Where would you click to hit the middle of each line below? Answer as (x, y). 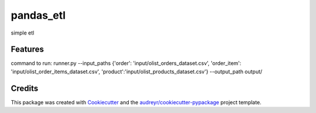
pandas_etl (38, 15)
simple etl (23, 33)
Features (27, 49)
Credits (25, 88)
